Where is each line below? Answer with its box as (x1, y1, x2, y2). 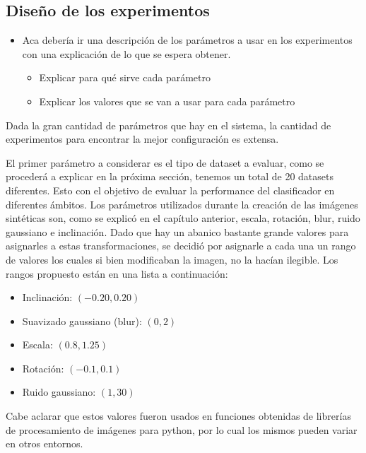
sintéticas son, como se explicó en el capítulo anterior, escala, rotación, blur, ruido (6, 211, 360, 225)
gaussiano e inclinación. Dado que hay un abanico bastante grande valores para (6, 224, 349, 239)
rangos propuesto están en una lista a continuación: (6, 266, 228, 281)
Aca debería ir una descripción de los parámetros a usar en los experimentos (22, 33, 353, 47)
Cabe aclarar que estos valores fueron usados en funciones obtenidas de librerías (6, 408, 351, 423)
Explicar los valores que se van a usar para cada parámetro (39, 93, 295, 108)
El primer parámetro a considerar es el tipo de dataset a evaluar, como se (6, 155, 324, 170)
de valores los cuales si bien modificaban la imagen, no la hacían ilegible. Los (6, 252, 338, 266)
